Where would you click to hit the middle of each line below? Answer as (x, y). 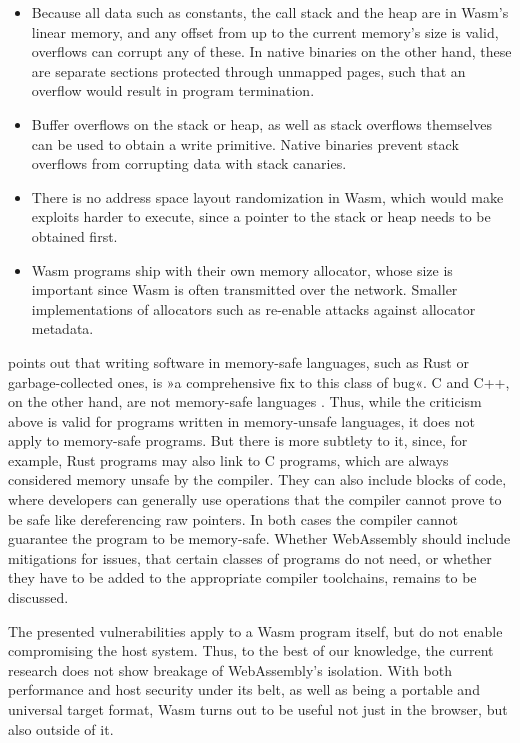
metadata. (62, 328)
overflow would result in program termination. (173, 90)
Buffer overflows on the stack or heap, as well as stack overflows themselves (261, 123)
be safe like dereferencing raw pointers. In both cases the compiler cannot (233, 518)
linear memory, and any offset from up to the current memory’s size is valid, (265, 31)
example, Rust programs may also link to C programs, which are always (228, 459)
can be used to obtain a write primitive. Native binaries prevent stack (245, 143)
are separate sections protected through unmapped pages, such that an (248, 70)
